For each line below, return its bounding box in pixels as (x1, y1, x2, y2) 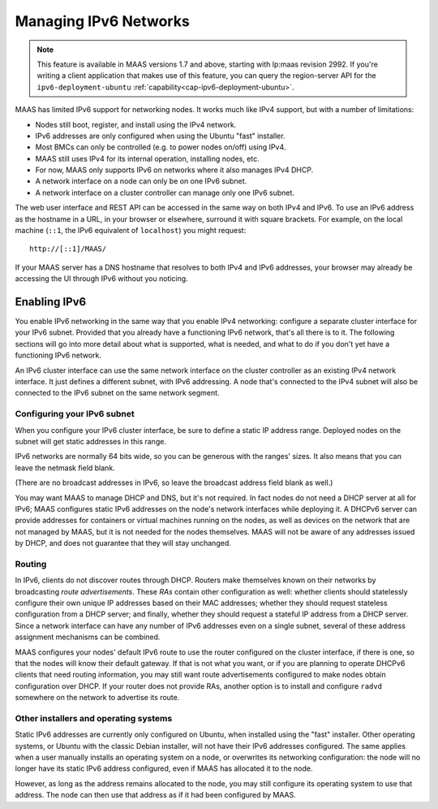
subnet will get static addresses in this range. (15, 436, 166, 446)
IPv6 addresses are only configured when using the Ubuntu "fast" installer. (35, 131, 286, 141)
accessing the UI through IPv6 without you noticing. (15, 274, 188, 283)
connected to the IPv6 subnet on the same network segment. (15, 388, 220, 398)
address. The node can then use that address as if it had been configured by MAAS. (15, 790, 296, 800)
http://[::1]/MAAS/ (29, 244, 107, 253)
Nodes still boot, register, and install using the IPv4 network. (35, 119, 237, 129)
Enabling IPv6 (15, 295, 87, 309)
